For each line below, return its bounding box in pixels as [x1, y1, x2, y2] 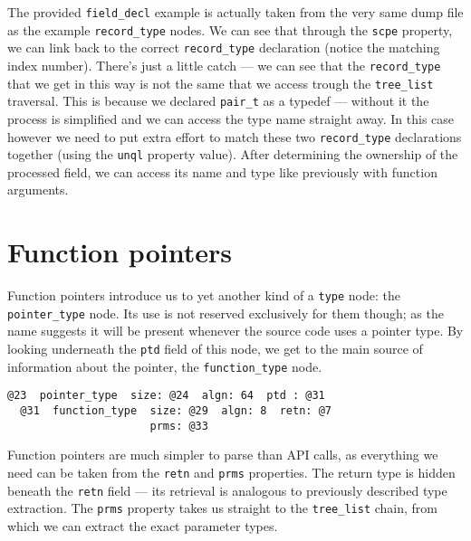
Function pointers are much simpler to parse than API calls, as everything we [7, 445, 438, 464]
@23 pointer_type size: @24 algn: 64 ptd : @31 [7, 389, 325, 403]
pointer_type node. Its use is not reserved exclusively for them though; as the [7, 303, 444, 322]
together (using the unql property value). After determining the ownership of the [7, 145, 458, 164]
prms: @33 [149, 419, 208, 432]
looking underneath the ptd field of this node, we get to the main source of [7, 339, 423, 358]
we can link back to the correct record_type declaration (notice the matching [7, 38, 440, 57]
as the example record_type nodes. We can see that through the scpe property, [7, 20, 453, 39]
